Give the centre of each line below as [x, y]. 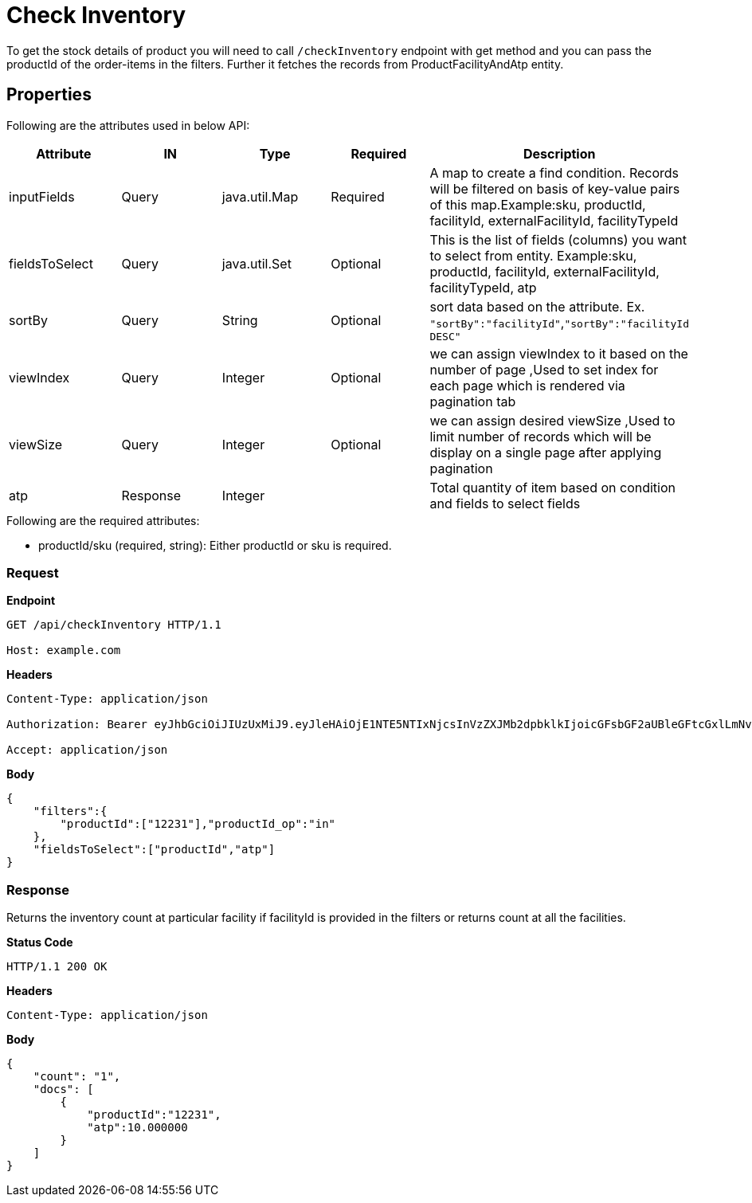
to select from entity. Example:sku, [533, 255]
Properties [49, 95]
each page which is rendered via [527, 385]
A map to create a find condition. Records [554, 172]
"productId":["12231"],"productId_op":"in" [198, 824]
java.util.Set [257, 263]
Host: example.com [64, 650]
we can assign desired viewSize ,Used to [552, 420]
